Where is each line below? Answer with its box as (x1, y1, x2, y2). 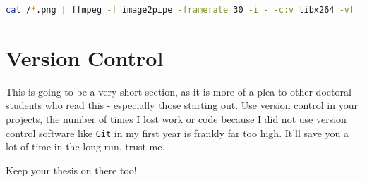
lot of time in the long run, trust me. (6, 139, 165, 154)
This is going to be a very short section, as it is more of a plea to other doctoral (6, 84, 351, 98)
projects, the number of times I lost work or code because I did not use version (6, 111, 347, 126)
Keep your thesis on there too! (6, 162, 137, 177)
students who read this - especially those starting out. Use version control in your (6, 98, 358, 112)
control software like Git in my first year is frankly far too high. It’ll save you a (6, 125, 349, 140)
